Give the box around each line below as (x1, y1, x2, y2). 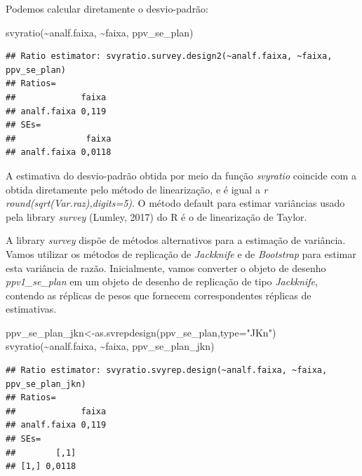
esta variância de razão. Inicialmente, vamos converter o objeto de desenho (6, 260, 326, 275)
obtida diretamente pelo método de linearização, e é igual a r (6, 182, 268, 196)
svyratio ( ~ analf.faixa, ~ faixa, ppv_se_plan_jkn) (6, 339, 215, 353)
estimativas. (6, 301, 57, 316)
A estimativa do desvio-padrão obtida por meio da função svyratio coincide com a (6, 168, 356, 182)
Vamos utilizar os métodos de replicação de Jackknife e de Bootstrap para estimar (6, 246, 356, 261)
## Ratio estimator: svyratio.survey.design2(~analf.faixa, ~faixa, (6, 51, 333, 62)
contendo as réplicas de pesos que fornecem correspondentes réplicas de (6, 287, 311, 302)
